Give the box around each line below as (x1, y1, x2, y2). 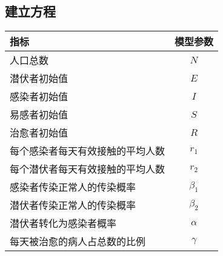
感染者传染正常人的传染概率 (10, 180, 136, 194)
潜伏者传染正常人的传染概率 (10, 198, 136, 213)
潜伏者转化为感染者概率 (10, 216, 117, 231)
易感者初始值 (10, 107, 68, 122)
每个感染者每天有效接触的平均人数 (10, 144, 165, 158)
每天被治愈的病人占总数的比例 (10, 234, 146, 249)
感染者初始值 (10, 89, 68, 104)
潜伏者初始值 (10, 71, 68, 86)
